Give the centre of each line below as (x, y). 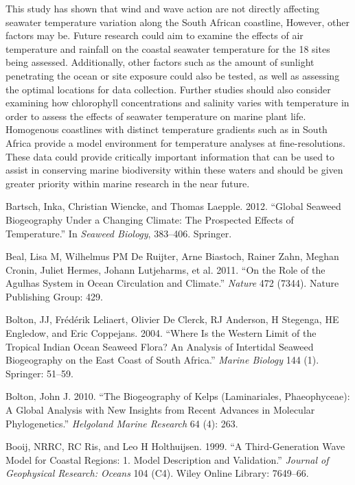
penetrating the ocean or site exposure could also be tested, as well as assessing (173, 75)
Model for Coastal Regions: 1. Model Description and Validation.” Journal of (167, 459)
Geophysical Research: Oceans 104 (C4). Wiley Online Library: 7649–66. (157, 473)
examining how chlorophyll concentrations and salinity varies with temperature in (177, 103)
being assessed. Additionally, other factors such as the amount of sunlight (160, 62)
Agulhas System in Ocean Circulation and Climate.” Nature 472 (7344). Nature (172, 283)
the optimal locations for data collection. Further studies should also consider (168, 89)
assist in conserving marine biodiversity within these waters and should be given (174, 170)
